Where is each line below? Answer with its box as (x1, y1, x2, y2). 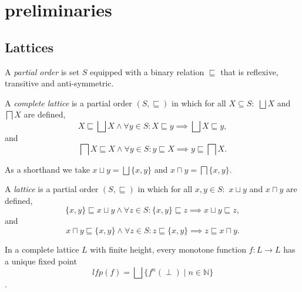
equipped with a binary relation (90, 65, 204, 78)
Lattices (5, 38, 54, 56)
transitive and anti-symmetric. (5, 77, 114, 89)
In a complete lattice (5, 243, 79, 255)
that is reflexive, (220, 65, 278, 78)
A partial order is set (5, 65, 80, 78)
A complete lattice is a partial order (5, 96, 132, 109)
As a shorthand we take (5, 163, 90, 175)
